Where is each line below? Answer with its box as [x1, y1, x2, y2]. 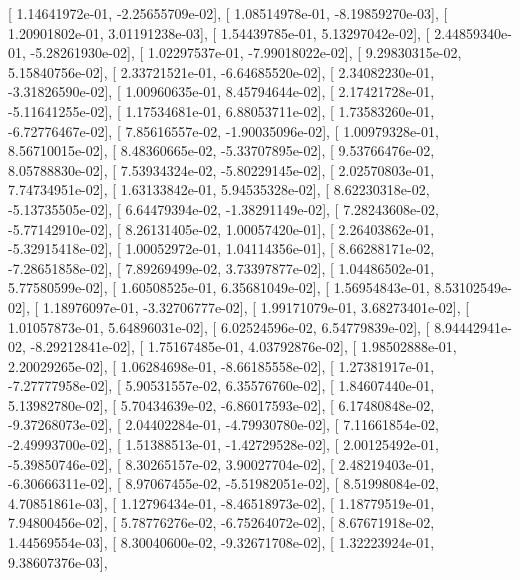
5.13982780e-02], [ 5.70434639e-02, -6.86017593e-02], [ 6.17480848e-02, [8, 394, 435, 415]
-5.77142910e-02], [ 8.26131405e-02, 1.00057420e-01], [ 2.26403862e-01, [8, 218, 435, 239]
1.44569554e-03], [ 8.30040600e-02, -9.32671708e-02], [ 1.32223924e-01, [8, 532, 435, 553]
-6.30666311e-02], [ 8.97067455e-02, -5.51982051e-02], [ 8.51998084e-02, [8, 473, 439, 494]
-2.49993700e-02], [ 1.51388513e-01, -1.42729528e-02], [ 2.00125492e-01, [8, 434, 439, 455]
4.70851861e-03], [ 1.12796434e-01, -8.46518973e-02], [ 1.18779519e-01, [8, 492, 435, 513]
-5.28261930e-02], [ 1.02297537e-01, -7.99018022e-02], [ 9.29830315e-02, [30, 42, 462, 63]
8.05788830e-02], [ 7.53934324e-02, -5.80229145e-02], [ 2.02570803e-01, [8, 159, 435, 180]
